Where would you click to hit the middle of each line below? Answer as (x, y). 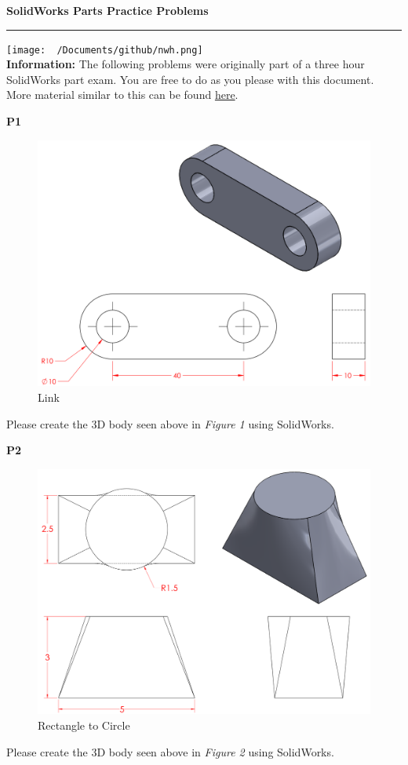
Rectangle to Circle (84, 725)
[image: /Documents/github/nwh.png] (105, 50)
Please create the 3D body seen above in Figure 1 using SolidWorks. (170, 423)
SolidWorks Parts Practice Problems (107, 10)
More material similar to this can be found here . (122, 95)
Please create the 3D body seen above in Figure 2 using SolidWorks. (170, 751)
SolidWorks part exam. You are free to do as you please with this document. (190, 79)
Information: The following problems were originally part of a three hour (186, 64)
